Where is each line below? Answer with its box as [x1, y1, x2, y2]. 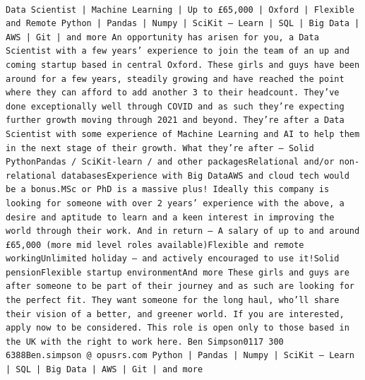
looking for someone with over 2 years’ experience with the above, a [6, 198, 345, 208]
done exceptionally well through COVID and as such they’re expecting [6, 101, 345, 112]
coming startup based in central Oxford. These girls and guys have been [6, 59, 360, 70]
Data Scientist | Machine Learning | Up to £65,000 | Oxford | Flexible [6, 4, 354, 15]
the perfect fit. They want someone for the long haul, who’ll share [6, 295, 340, 306]
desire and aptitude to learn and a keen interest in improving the [6, 212, 335, 222]
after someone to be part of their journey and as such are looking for [6, 281, 354, 292]
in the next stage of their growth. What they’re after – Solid [6, 143, 314, 153]
